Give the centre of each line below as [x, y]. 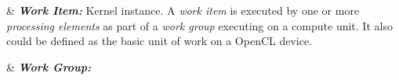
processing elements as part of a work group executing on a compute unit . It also [199, 25]
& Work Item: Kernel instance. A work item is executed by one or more [183, 10]
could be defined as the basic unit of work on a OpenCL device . [160, 41]
